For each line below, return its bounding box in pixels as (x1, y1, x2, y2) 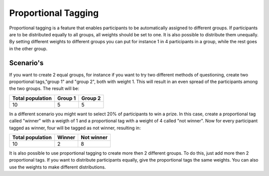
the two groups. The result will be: (9, 86, 80, 91)
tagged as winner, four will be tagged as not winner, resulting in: (9, 125, 141, 131)
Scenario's (9, 59, 44, 67)
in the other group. (9, 45, 48, 52)
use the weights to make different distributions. (9, 164, 106, 170)
